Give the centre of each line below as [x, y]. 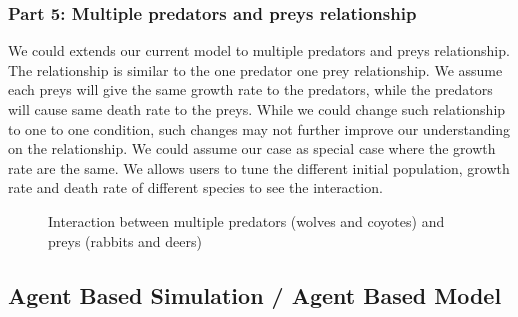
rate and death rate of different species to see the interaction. [195, 187]
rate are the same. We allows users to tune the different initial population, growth [259, 167]
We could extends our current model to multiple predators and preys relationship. [259, 50]
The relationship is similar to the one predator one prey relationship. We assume [255, 69]
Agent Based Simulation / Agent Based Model [255, 294]
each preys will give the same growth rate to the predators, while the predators [250, 89]
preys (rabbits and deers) [125, 240]
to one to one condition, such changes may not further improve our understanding [259, 128]
